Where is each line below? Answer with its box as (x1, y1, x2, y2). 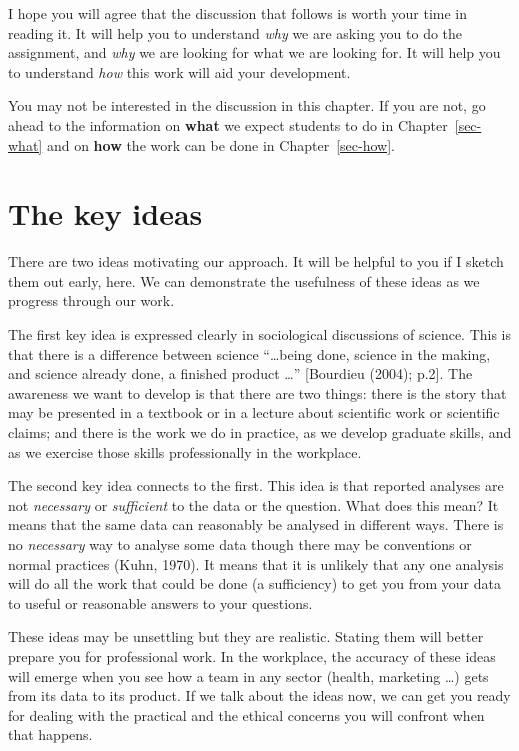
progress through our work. (8, 290, 175, 311)
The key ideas (8, 193, 203, 234)
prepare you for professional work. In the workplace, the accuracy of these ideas (8, 645, 496, 666)
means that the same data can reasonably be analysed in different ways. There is (8, 514, 504, 535)
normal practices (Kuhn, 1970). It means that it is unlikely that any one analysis (8, 553, 504, 574)
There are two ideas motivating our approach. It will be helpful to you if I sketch (8, 251, 504, 272)
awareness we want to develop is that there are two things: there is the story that (8, 382, 507, 403)
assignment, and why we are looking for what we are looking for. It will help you (8, 42, 501, 63)
